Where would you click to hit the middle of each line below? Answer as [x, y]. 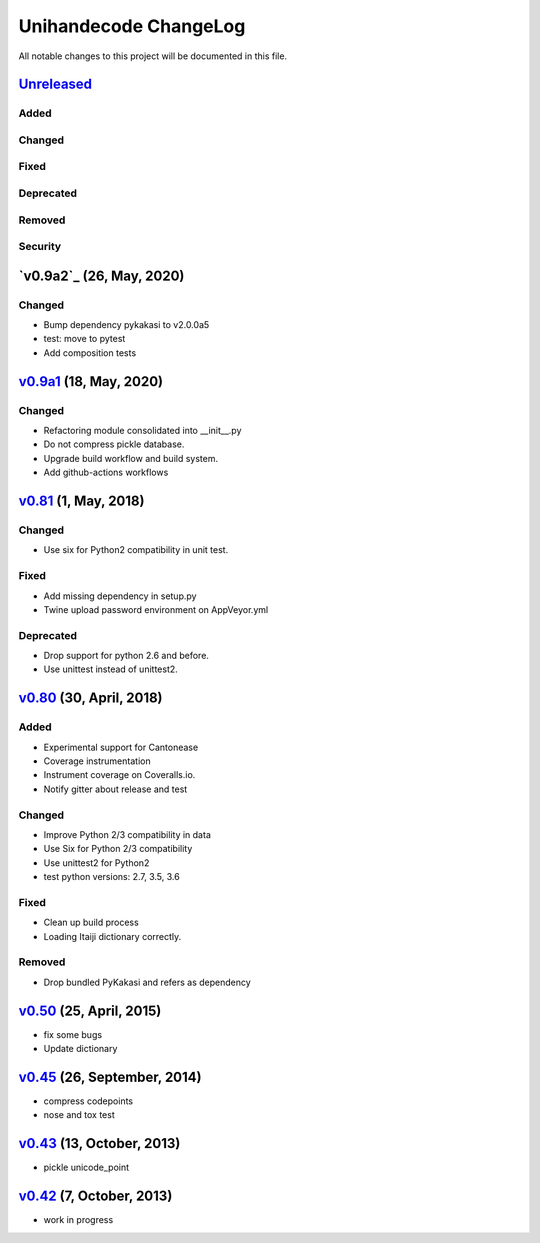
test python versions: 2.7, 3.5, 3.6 [111, 877]
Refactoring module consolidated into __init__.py [142, 431]
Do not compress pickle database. [114, 444]
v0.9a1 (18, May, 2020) [91, 381]
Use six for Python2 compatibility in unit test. [136, 550]
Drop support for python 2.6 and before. [126, 656]
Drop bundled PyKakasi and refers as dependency [147, 982]
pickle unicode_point [86, 1167]
